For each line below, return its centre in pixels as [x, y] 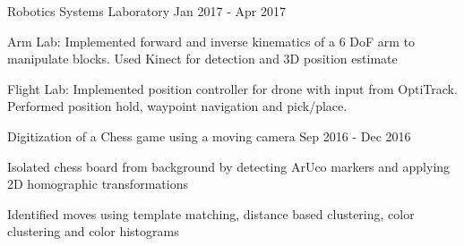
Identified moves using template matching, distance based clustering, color [211, 213]
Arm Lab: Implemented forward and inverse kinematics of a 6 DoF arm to [211, 41]
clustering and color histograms [93, 231]
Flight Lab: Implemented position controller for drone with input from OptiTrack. [232, 88]
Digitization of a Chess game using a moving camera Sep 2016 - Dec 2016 [209, 136]
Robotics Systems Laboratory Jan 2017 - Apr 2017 [146, 11]
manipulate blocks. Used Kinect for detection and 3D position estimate [202, 59]
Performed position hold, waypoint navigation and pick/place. [177, 106]
